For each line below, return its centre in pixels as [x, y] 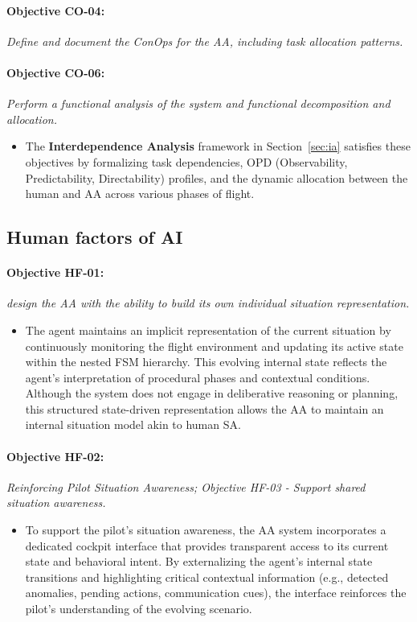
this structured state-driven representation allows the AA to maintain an [204, 408]
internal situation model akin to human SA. [133, 424]
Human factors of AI [95, 237]
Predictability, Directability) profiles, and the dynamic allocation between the [217, 177]
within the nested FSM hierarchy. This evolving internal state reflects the [206, 362]
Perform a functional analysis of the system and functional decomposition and [198, 103]
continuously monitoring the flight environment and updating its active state [214, 346]
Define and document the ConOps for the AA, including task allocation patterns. [205, 41]
